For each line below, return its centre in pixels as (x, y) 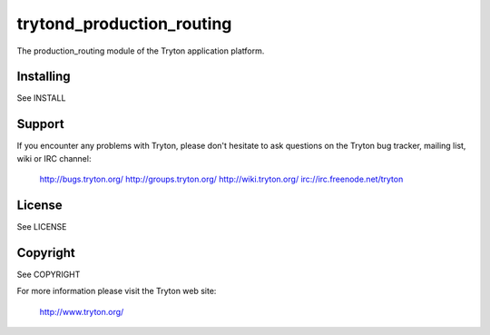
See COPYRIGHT (49, 274)
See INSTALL (41, 98)
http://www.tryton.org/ (82, 311)
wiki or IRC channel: (54, 158)
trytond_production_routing (124, 24)
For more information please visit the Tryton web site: (117, 291)
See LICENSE (42, 227)
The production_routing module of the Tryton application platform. (141, 51)
